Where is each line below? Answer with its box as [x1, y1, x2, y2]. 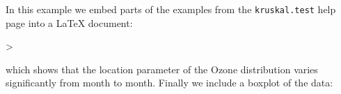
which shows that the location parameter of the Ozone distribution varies [6, 62, 318, 76]
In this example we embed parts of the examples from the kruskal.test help [6, 2, 336, 16]
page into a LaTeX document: [6, 15, 133, 30]
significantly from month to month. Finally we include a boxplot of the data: [6, 75, 333, 90]
